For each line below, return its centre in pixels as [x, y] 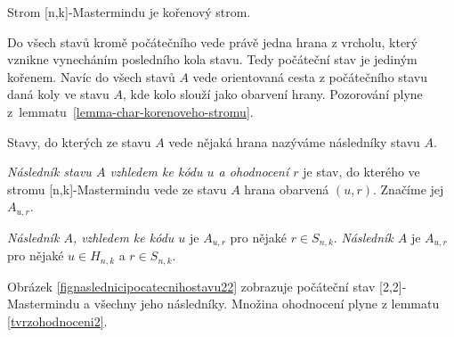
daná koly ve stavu [58, 94]
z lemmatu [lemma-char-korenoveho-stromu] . [130, 111]
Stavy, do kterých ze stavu [79, 141]
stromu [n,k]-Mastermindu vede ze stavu [117, 189]
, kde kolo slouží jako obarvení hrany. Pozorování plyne [272, 94]
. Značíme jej [409, 189]
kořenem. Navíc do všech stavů [91, 76]
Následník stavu [49, 172]
